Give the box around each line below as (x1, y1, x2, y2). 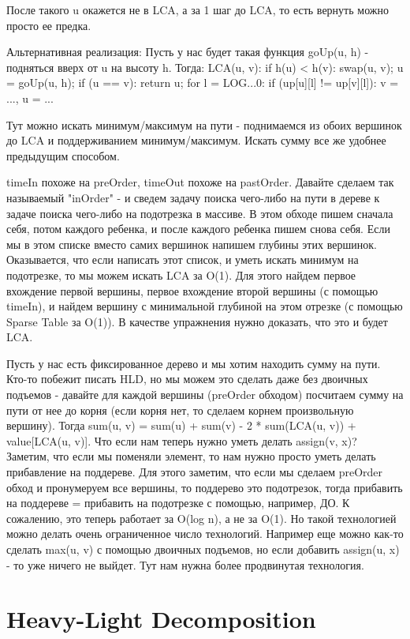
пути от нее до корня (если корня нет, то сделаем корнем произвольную (6, 401, 354, 418)
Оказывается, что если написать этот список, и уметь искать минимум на (6, 251, 359, 268)
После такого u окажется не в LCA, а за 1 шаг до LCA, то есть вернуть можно (6, 2, 389, 17)
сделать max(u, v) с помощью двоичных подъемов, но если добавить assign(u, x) (6, 541, 400, 557)
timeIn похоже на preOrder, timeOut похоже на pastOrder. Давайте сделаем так (6, 174, 394, 190)
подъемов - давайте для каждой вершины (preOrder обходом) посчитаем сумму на (6, 386, 404, 403)
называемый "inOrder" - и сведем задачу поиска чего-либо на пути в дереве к (6, 189, 380, 205)
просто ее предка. (6, 17, 91, 33)
